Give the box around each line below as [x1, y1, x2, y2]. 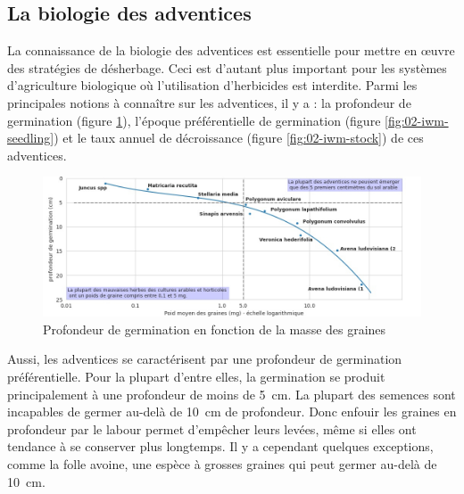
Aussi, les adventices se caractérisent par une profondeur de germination [7, 350, 402, 368]
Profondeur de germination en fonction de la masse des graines [43, 319, 386, 338]
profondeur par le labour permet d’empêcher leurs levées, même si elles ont [7, 419, 417, 438]
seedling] [7, 128, 54, 147]
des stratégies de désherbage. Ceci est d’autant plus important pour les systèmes [7, 58, 447, 77]
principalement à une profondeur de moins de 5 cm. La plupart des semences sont [7, 384, 456, 403]
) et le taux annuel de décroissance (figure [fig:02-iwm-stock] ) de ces [54, 128, 424, 147]
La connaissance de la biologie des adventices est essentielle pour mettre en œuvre [7, 41, 455, 60]
